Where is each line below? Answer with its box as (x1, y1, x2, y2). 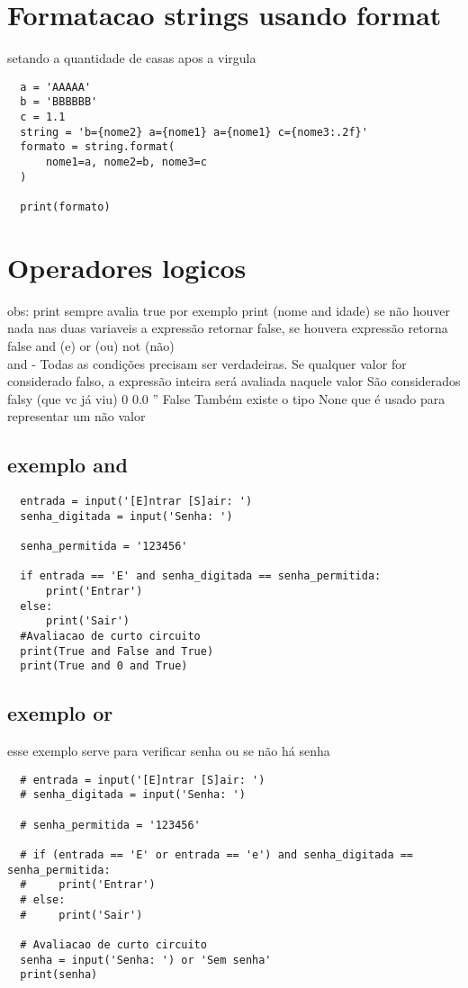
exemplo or (7, 699, 113, 727)
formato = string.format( (20, 140, 175, 154)
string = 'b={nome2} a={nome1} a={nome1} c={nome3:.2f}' (20, 125, 368, 139)
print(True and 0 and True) (20, 660, 188, 673)
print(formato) (20, 200, 111, 213)
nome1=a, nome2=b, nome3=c (45, 156, 207, 168)
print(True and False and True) (20, 644, 214, 658)
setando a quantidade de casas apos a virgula (7, 49, 256, 67)
